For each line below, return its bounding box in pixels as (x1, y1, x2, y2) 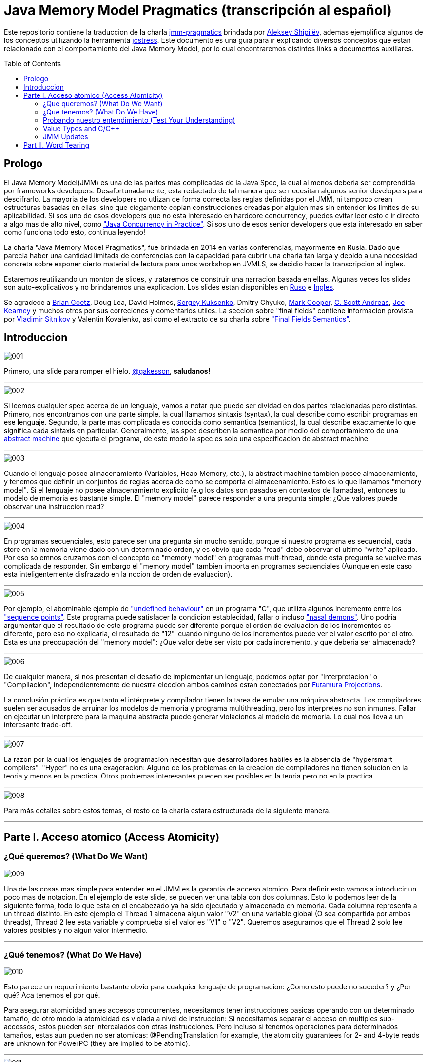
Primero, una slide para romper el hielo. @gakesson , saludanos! (4, 367, 211, 376)
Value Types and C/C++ (43, 124, 120, 133)
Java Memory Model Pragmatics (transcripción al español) (4, 2, 392, 19)
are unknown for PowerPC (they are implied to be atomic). (4, 1039, 190, 1048)
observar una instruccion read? (4, 502, 104, 511)
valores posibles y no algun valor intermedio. (4, 926, 148, 934)
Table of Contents (4, 59, 61, 68)
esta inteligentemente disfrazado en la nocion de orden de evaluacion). (4, 570, 233, 579)
